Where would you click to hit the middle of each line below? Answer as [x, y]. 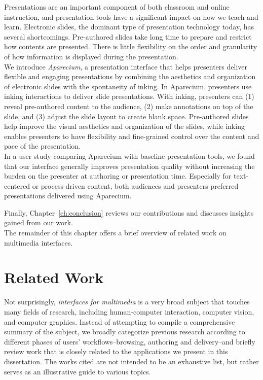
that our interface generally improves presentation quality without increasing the [129, 166]
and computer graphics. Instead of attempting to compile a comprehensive [120, 321]
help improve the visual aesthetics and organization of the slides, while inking [124, 126]
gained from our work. [39, 222]
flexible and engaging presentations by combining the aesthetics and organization [130, 76]
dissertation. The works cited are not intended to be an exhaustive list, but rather [131, 361]
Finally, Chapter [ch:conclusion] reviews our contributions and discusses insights [129, 212]
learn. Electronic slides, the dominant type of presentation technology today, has [129, 27]
